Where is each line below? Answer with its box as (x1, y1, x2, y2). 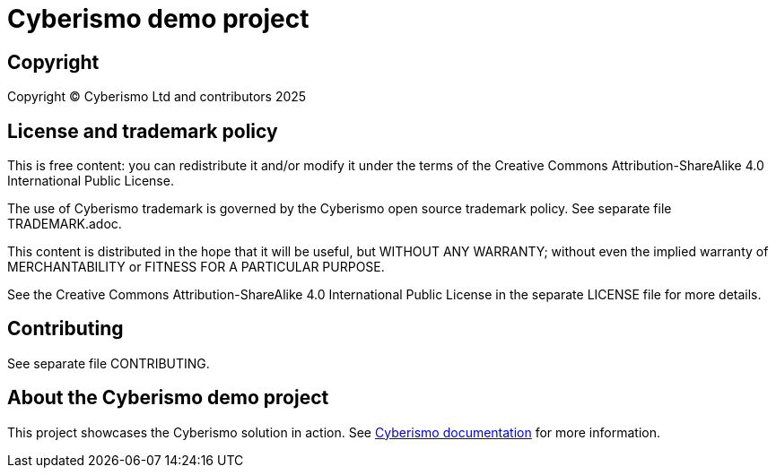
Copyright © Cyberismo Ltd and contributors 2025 (7, 89, 307, 105)
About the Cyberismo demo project (7, 386, 329, 410)
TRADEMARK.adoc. (7, 216, 122, 232)
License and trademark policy (7, 119, 278, 142)
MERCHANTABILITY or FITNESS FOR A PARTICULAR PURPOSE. (7, 259, 385, 275)
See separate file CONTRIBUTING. (7, 355, 210, 371)
